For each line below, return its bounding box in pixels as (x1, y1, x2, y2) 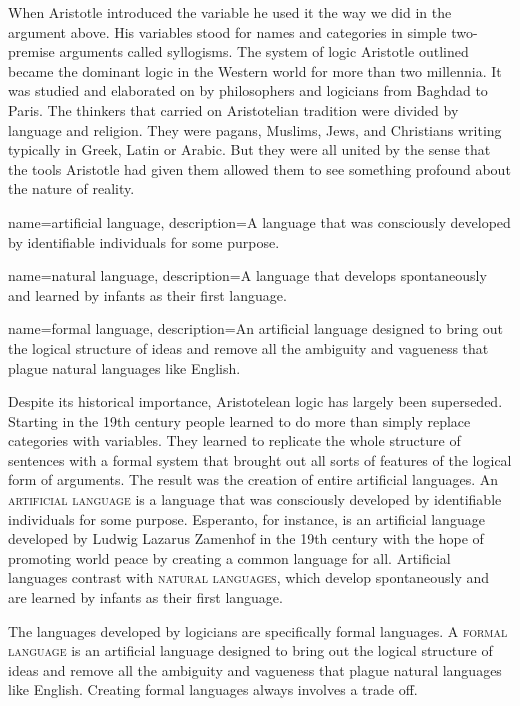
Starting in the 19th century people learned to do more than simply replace (8, 410, 471, 431)
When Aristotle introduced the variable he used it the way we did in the (8, 2, 452, 22)
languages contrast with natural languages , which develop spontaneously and (8, 567, 490, 588)
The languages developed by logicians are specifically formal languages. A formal (8, 620, 508, 641)
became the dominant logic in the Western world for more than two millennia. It (8, 60, 502, 81)
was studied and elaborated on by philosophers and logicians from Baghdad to (8, 80, 488, 101)
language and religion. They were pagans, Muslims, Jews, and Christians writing (8, 119, 502, 140)
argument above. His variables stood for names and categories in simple (8, 21, 447, 42)
